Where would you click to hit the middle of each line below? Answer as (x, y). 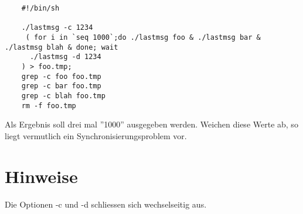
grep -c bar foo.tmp (61, 86)
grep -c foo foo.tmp (61, 76)
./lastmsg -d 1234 (65, 57)
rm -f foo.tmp (49, 106)
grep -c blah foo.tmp (63, 96)
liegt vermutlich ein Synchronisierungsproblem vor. (96, 135)
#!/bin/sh (40, 8)
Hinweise (41, 176)
